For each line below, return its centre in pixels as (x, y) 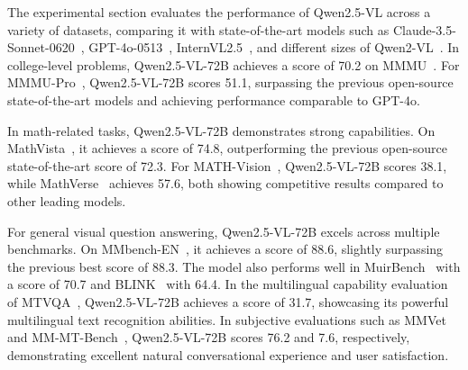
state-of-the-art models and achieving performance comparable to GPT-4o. (214, 99)
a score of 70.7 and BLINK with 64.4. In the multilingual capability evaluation (228, 284)
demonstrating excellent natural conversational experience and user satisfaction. (228, 354)
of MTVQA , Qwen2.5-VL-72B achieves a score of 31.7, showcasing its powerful (228, 301)
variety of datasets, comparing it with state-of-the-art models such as (198, 29)
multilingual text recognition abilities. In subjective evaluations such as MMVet (227, 319)
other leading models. (67, 200)
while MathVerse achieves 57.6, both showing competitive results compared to (225, 183)
